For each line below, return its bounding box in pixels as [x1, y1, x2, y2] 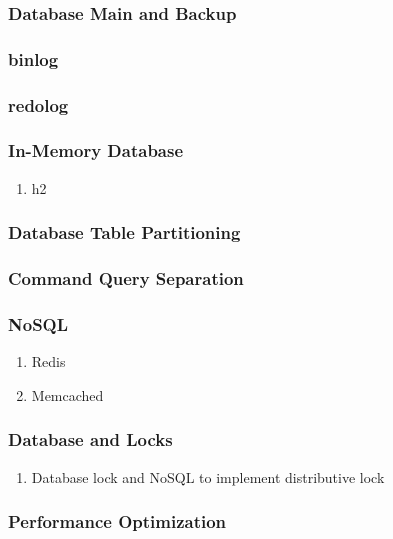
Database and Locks [8, 427, 173, 452]
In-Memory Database [8, 138, 184, 163]
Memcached [31, 384, 104, 405]
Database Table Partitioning [8, 220, 241, 245]
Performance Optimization [8, 509, 227, 534]
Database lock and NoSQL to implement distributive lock [31, 466, 385, 487]
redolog [8, 92, 69, 117]
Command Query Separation [8, 266, 244, 291]
